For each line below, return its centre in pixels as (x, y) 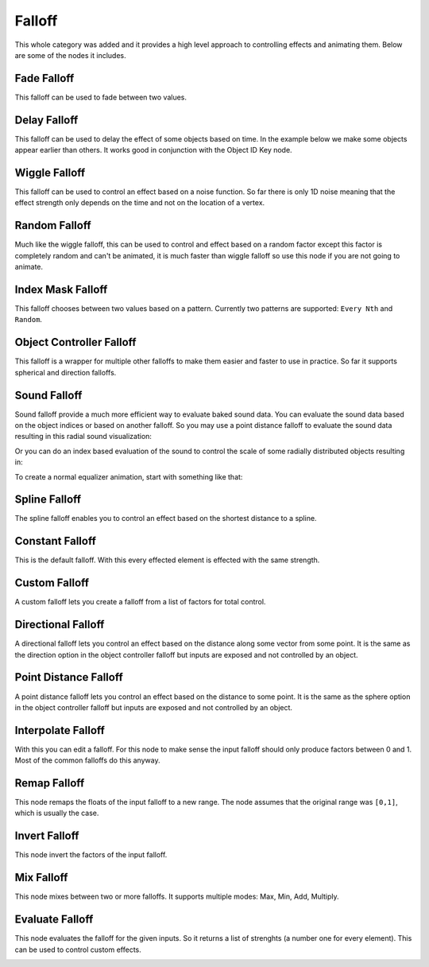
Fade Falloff (44, 78)
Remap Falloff (50, 783)
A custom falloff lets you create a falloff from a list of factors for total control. (140, 602)
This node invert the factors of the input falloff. (91, 855)
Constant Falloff (56, 541)
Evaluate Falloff (54, 920)
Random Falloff (53, 225)
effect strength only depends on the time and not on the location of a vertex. (140, 203)
